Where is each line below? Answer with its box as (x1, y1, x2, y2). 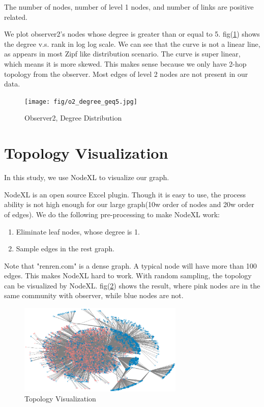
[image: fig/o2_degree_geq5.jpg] (24, 98, 137, 105)
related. (4, 11, 27, 22)
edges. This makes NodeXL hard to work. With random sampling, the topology (4, 270, 252, 281)
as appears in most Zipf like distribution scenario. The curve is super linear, (4, 48, 241, 59)
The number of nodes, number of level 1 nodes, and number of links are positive (4, 2, 254, 12)
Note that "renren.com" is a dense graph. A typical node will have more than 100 (4, 260, 257, 271)
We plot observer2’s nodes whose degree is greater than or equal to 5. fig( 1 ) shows (4, 28, 260, 39)
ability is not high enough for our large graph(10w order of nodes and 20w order (4, 199, 254, 210)
